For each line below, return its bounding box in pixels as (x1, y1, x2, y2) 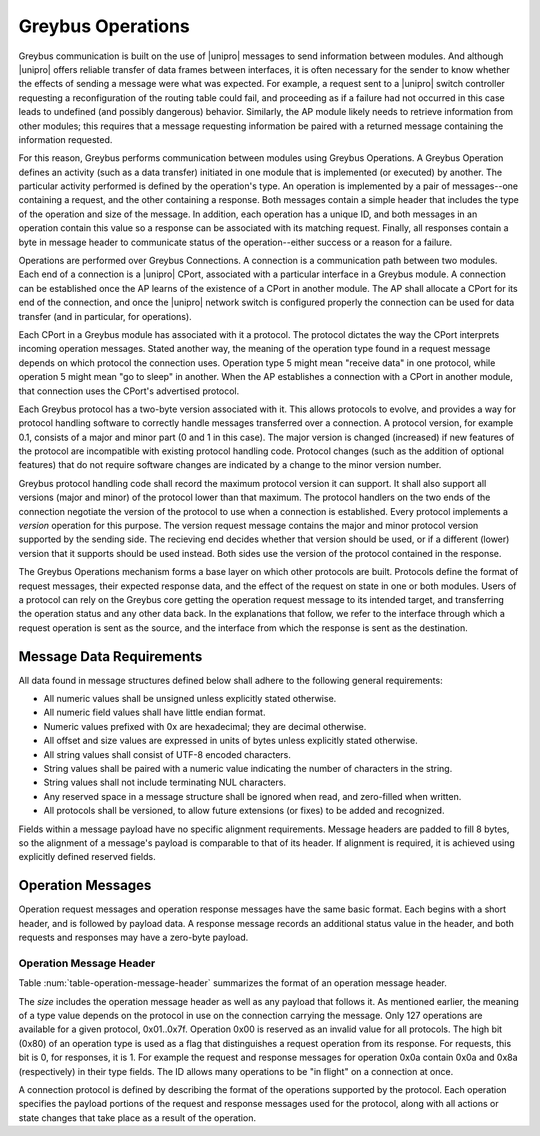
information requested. (18, 133, 113, 145)
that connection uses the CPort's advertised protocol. (18, 385, 240, 397)
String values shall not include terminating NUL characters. (43, 776, 287, 789)
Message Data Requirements (18, 648, 203, 665)
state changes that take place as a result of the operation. (18, 1111, 257, 1124)
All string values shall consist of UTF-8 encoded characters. (43, 748, 292, 760)
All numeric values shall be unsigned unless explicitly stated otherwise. (43, 693, 337, 705)
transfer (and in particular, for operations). (18, 310, 192, 322)
